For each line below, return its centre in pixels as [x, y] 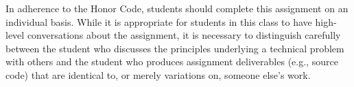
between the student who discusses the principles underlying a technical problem [175, 48]
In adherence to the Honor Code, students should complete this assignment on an [177, 8]
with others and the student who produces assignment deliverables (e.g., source [172, 62]
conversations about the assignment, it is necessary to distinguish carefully [184, 35]
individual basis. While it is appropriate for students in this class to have [159, 21]
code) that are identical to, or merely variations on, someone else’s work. [158, 74]
